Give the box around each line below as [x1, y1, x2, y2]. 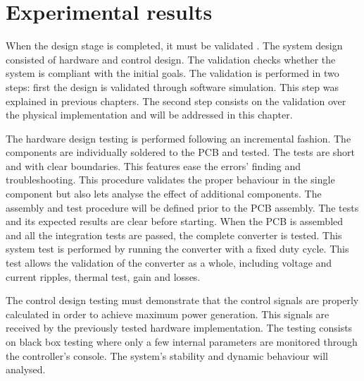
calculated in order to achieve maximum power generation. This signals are [6, 306, 330, 321]
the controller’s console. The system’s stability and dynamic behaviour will [6, 348, 328, 363]
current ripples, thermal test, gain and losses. [6, 269, 201, 284]
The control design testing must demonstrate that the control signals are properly [6, 293, 359, 308]
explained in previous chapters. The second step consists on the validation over [6, 93, 346, 108]
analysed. [6, 362, 46, 377]
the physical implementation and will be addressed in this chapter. [6, 107, 293, 122]
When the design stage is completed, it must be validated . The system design [6, 38, 343, 53]
